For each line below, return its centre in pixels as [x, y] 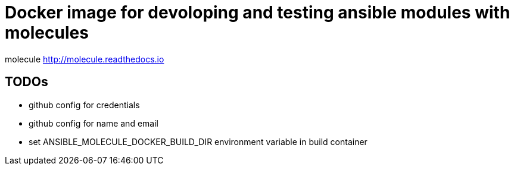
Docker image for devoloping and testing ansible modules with [258, 12]
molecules [47, 33]
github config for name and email [94, 123]
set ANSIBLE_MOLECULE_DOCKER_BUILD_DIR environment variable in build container [198, 141]
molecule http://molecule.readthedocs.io [85, 59]
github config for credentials [84, 105]
